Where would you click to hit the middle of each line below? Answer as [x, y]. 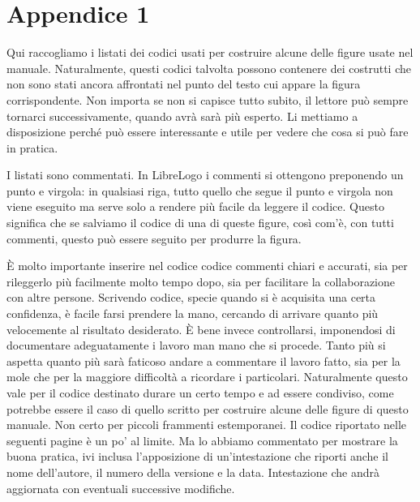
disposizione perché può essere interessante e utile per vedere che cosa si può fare [208, 132]
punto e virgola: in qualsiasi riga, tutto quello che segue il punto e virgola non [200, 190]
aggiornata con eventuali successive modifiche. [121, 488]
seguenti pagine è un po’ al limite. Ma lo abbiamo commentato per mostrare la [202, 440]
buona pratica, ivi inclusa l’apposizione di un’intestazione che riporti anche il [197, 456]
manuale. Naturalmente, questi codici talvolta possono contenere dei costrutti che [209, 68]
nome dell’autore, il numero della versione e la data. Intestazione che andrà [193, 472]
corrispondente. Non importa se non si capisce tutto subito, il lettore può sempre [208, 99]
